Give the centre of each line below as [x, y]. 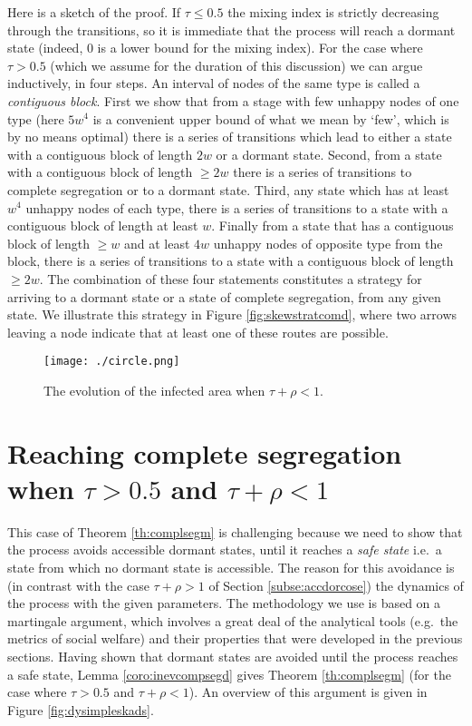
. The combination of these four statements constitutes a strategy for [231, 278]
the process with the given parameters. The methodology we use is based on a [224, 603]
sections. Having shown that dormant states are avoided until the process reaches [233, 656]
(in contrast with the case [78, 585]
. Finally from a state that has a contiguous [332, 226]
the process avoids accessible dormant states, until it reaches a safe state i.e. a [225, 549]
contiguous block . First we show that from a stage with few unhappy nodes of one [233, 100]
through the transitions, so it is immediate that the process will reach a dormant [231, 29]
